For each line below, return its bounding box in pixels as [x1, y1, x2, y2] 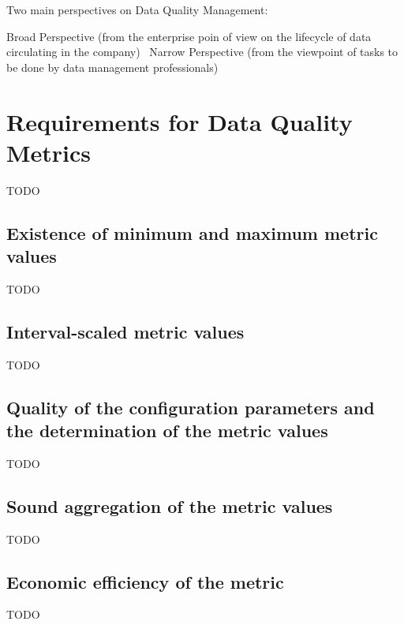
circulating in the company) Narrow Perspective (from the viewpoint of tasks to [6, 43, 398, 60]
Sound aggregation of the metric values [6, 493, 333, 518]
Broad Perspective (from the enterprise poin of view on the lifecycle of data [6, 28, 372, 44]
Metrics [6, 136, 92, 168]
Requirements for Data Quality [6, 105, 353, 137]
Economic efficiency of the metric [6, 569, 284, 593]
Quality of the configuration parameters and [6, 395, 375, 419]
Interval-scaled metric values [6, 319, 245, 343]
